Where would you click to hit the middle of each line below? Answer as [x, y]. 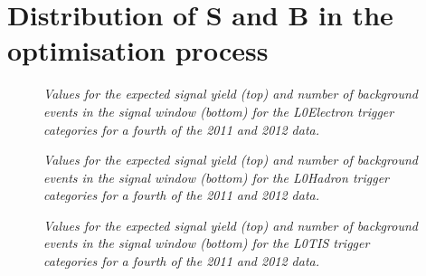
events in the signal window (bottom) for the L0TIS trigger [207, 243]
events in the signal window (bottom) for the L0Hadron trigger [216, 177]
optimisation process [138, 50]
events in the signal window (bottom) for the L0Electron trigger [219, 111]
